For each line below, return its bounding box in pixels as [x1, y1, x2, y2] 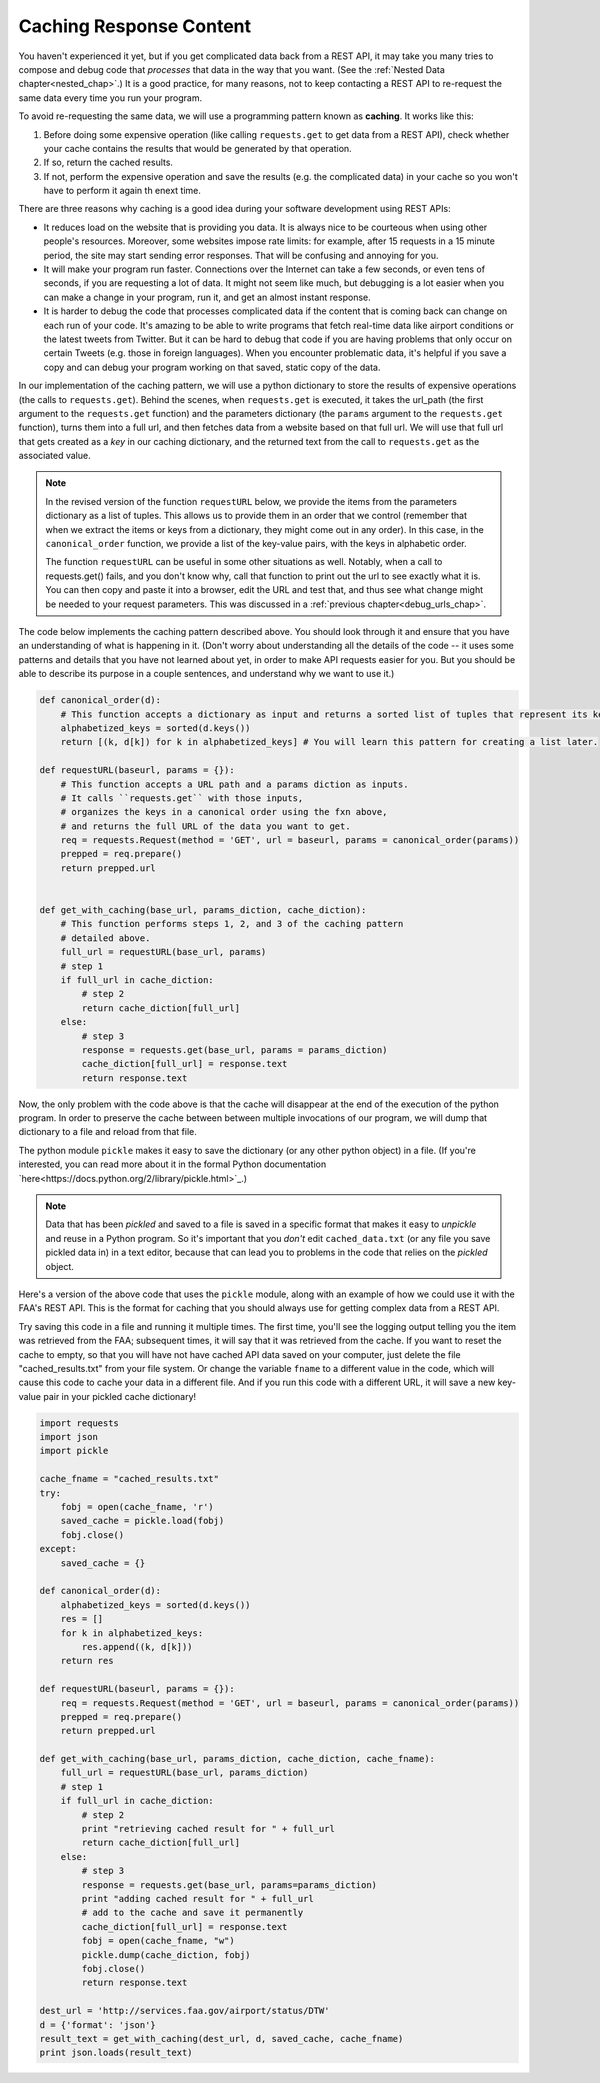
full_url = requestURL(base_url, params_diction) [60, 1767, 309, 1779]
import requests [39, 1417, 120, 1429]
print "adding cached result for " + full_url [81, 1893, 314, 1904]
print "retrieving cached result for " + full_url [81, 1823, 335, 1835]
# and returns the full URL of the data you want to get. [60, 820, 351, 832]
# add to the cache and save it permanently [81, 1907, 304, 1919]
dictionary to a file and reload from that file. [18, 1126, 197, 1138]
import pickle [39, 1445, 109, 1457]
